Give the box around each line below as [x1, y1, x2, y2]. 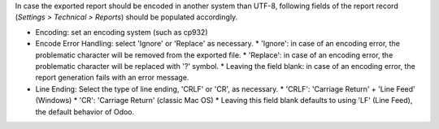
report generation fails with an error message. [35, 73, 189, 83]
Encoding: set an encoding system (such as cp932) [35, 27, 208, 37]
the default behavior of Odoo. [35, 106, 135, 117]
